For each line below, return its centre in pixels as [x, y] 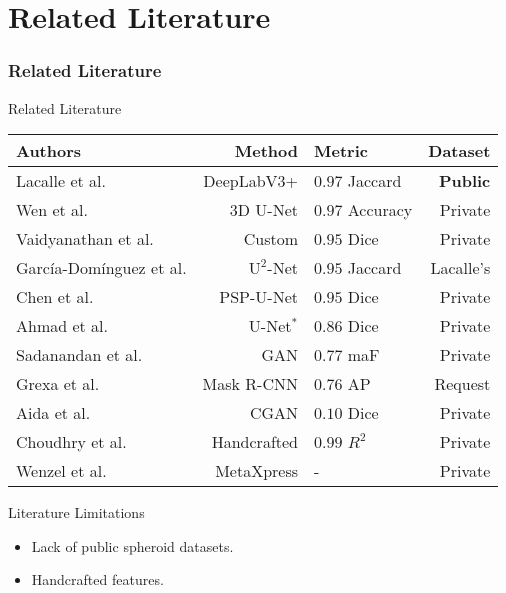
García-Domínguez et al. [101, 268]
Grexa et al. [58, 384]
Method [266, 151]
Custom [271, 239]
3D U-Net [264, 210]
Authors [49, 151]
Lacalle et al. [61, 181]
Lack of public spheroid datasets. [132, 545]
